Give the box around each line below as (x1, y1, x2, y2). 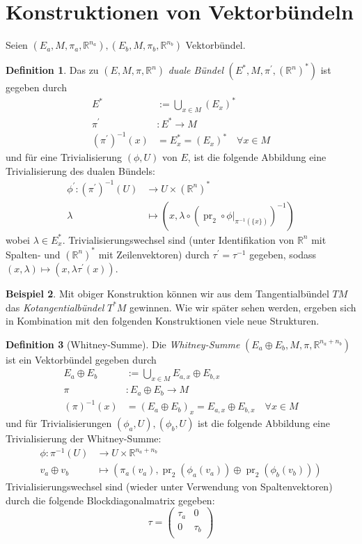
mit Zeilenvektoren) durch (98, 247, 210, 261)
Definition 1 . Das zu (6, 63, 99, 77)
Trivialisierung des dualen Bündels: (6, 163, 155, 178)
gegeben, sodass (249, 247, 317, 261)
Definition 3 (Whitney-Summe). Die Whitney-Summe (6, 336, 240, 351)
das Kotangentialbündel (6, 300, 104, 314)
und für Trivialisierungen (6, 415, 112, 430)
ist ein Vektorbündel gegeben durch (6, 352, 157, 366)
